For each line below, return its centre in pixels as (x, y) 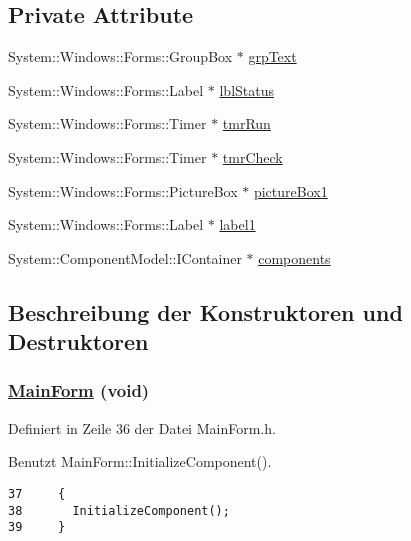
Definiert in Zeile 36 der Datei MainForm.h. (142, 427)
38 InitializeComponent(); (119, 510)
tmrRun (246, 123)
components (294, 257)
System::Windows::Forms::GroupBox (120, 56)
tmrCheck (252, 156)
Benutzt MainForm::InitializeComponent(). (140, 461)
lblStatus (247, 89)
